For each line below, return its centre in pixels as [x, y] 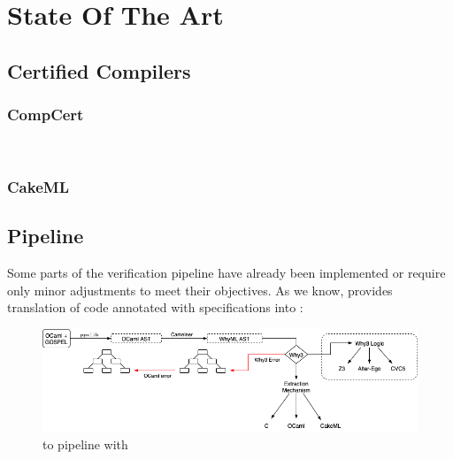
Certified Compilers [99, 70]
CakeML [38, 186]
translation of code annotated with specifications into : [155, 307]
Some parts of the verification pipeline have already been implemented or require [226, 273]
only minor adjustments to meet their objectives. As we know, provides [200, 290]
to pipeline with [85, 444]
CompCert [46, 115]
